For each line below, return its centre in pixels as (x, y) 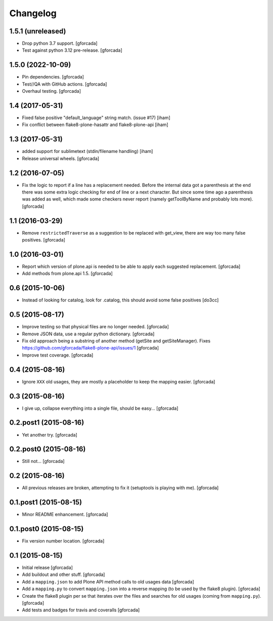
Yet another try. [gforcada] (50, 435)
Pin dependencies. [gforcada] (53, 77)
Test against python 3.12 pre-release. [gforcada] (72, 50)
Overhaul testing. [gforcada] (51, 91)
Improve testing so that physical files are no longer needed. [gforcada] (96, 327)
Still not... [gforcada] (43, 461)
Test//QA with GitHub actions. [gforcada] (64, 84)
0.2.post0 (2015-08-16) (48, 449)
